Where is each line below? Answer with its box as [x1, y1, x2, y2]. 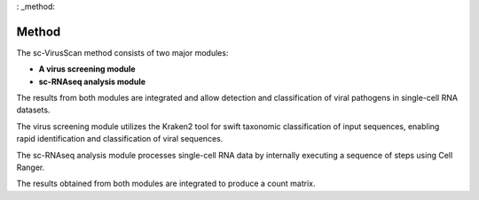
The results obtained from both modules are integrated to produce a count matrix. [16, 178, 316, 189]
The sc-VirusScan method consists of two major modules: [16, 47, 229, 58]
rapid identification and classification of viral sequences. [16, 134, 224, 144]
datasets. [16, 104, 51, 115]
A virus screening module [38, 64, 137, 74]
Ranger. [16, 162, 45, 173]
